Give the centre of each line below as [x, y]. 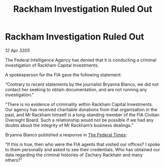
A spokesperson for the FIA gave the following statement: [64, 74]
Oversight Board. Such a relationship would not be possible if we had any [80, 120]
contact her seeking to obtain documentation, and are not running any [76, 89]
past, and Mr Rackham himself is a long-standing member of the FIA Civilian [82, 115]
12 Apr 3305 [18, 50]
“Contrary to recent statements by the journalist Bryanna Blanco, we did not [82, 84]
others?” [14, 160]
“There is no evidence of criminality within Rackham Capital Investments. [79, 104]
